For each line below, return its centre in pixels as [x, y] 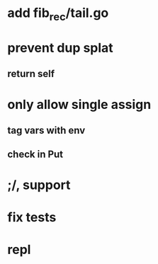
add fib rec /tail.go [58, 14]
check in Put [35, 155]
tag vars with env [46, 130]
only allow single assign [79, 104]
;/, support [39, 185]
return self [31, 74]
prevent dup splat [60, 48]
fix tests [32, 217]
